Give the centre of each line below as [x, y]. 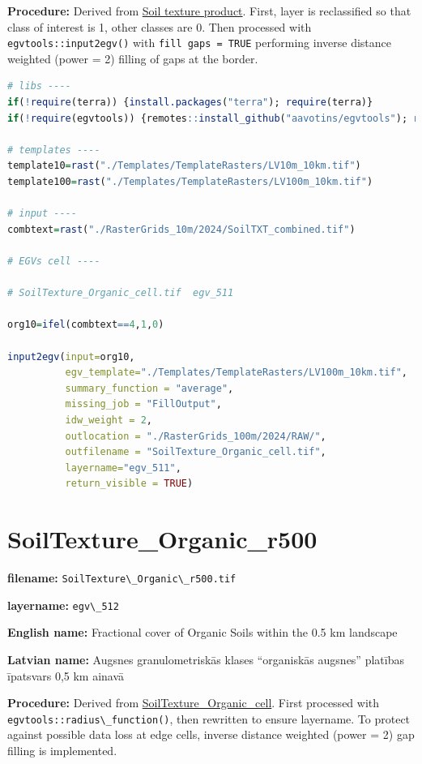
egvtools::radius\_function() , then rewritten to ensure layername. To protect [209, 718]
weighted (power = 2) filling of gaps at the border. [133, 58]
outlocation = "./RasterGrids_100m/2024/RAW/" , [196, 436]
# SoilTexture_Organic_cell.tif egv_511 [121, 293]
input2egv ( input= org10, [71, 356]
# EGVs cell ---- [54, 261]
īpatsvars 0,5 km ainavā [66, 675]
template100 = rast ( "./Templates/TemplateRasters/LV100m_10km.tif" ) [190, 182]
